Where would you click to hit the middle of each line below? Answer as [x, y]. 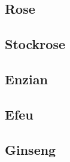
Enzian [26, 79]
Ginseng [31, 149]
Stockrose [35, 44]
